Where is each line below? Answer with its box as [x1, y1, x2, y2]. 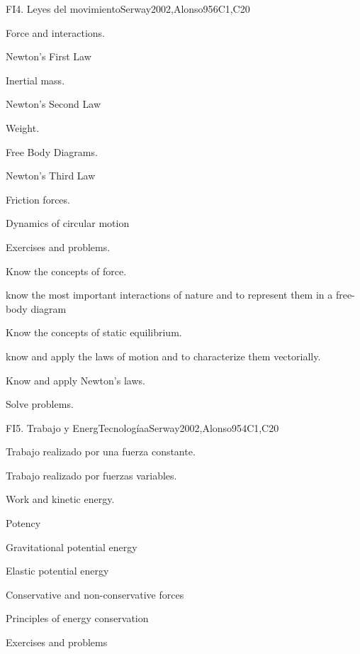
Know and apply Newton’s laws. [6, 372, 145, 387]
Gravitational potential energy [6, 539, 137, 554]
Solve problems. [6, 397, 74, 411]
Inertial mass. [6, 72, 65, 87]
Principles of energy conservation [6, 611, 149, 626]
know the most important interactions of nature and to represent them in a [6, 287, 333, 302]
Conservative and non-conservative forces [6, 587, 184, 602]
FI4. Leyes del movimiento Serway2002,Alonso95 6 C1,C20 [6, 1, 250, 16]
